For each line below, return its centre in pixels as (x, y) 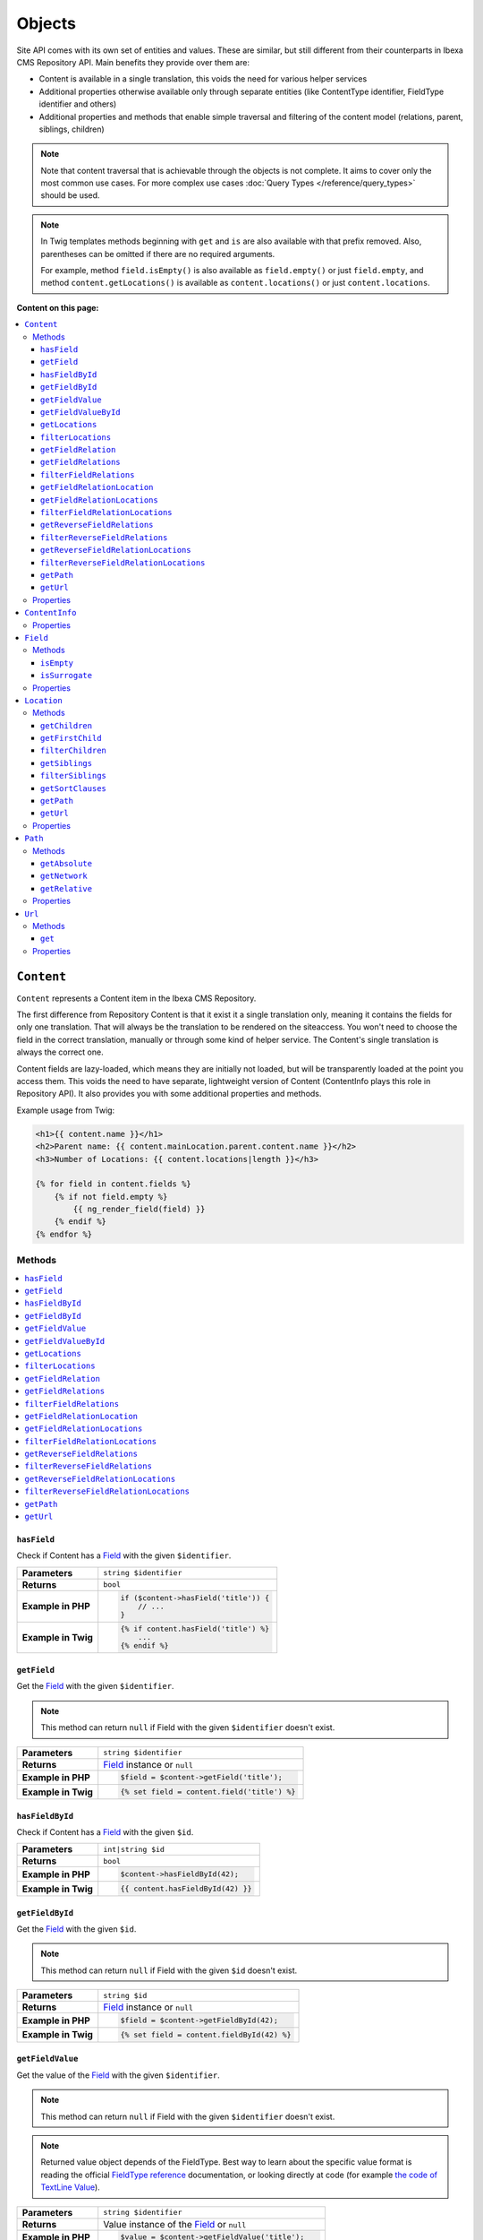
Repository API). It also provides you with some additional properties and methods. (169, 1094)
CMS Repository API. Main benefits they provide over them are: (133, 62)
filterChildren (74, 751)
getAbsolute (67, 863)
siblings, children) (72, 129)
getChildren (67, 725)
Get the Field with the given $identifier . (95, 1686)
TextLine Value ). (70, 2187)
